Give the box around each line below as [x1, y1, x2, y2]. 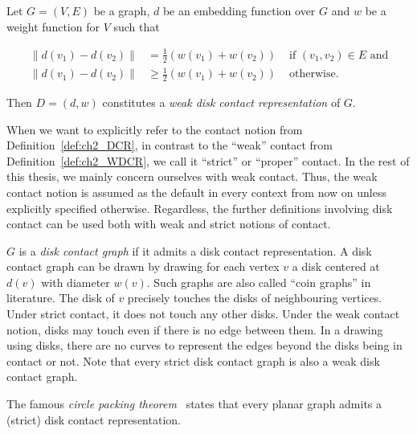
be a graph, [93, 2, 150, 18]
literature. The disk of [6, 289, 115, 306]
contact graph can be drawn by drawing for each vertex [6, 258, 280, 275]
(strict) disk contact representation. [6, 411, 181, 428]
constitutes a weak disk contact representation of [102, 93, 341, 110]
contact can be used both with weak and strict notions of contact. [6, 215, 331, 232]
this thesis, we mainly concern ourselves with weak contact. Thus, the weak [6, 168, 378, 185]
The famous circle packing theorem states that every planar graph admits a [6, 395, 382, 412]
